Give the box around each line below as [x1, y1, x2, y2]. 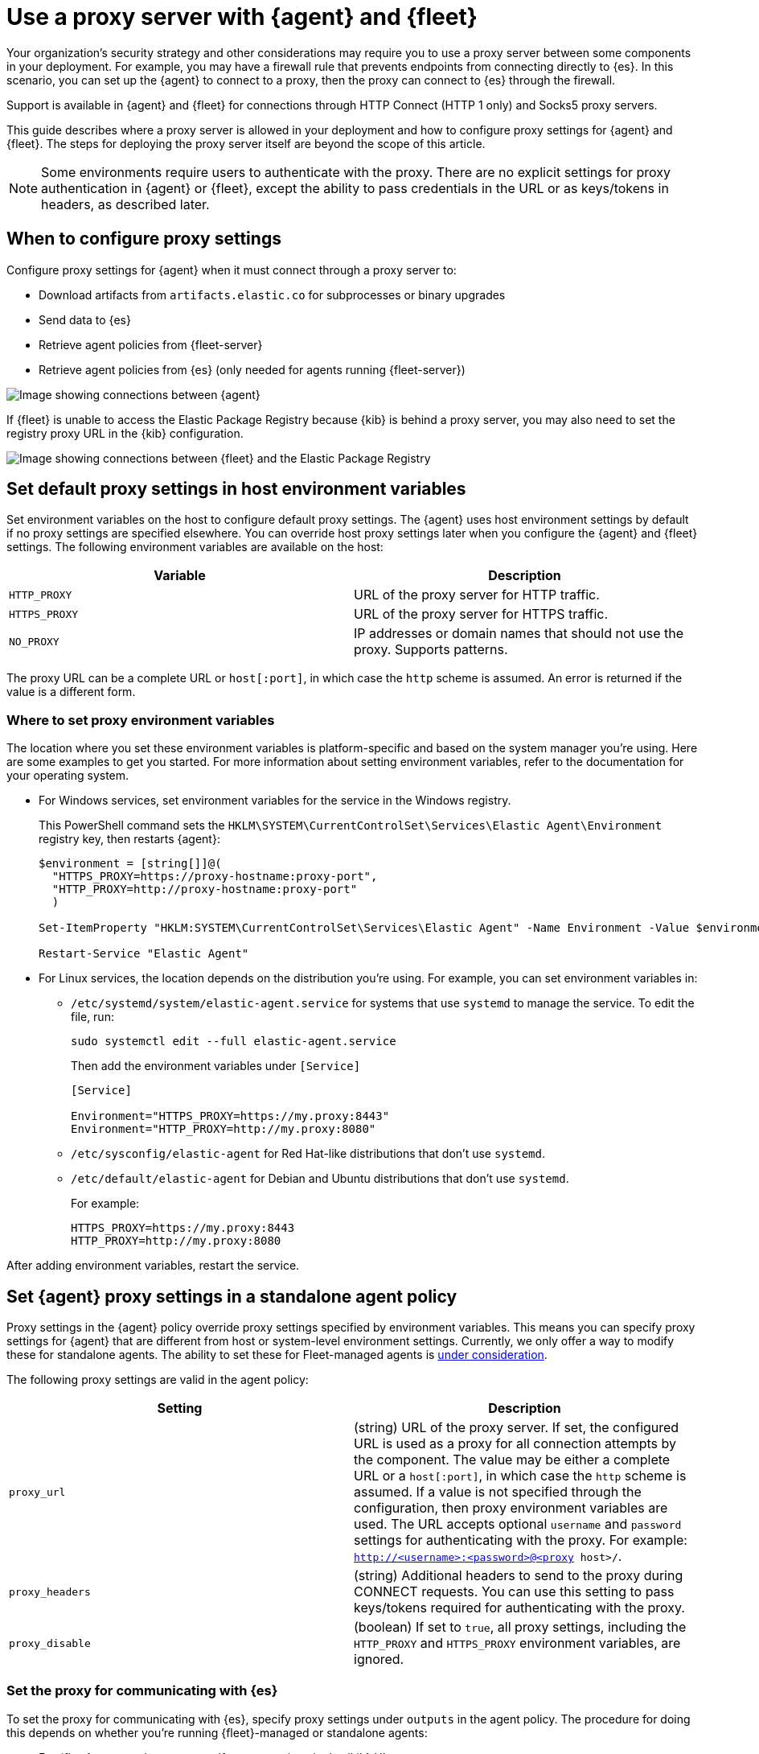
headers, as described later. [41, 196, 210, 212]
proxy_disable [9, 1637, 91, 1649]
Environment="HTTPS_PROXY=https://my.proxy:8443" [71, 1110, 390, 1123]
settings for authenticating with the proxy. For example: [354, 1532, 687, 1549]
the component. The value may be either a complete [354, 1451, 671, 1468]
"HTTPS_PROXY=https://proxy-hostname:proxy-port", [51, 870, 378, 883]
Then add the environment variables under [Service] [71, 1059, 361, 1073]
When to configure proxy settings [6, 229, 281, 249]
